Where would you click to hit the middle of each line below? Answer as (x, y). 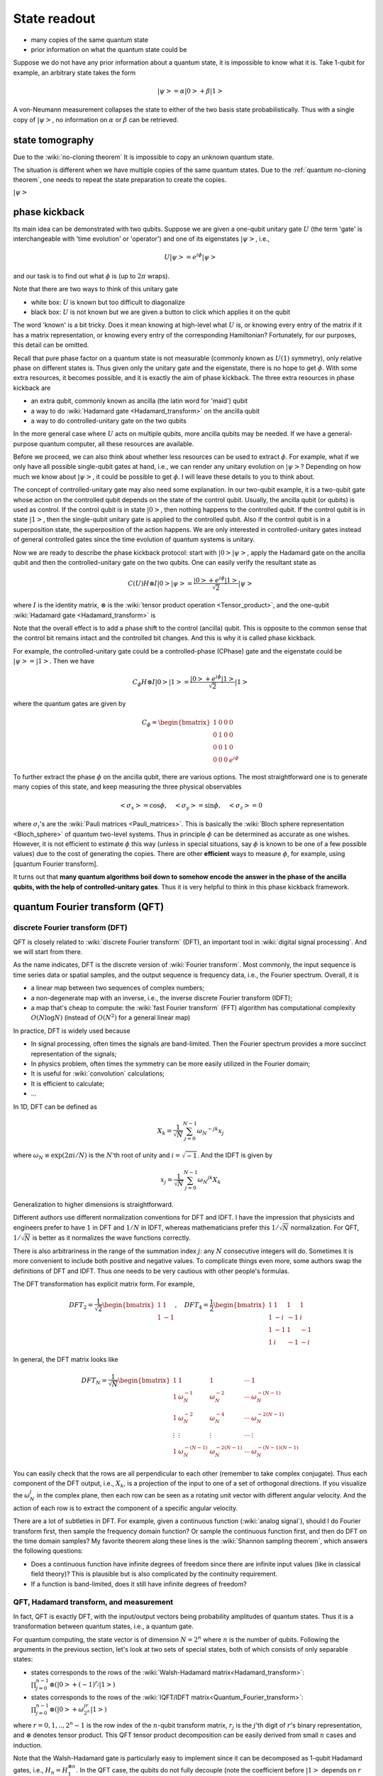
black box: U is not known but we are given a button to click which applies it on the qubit (161, 312)
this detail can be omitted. (51, 345)
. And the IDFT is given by (235, 1155)
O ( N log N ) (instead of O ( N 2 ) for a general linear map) (111, 1017)
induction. (28, 1745)
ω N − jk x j (210, 1131)
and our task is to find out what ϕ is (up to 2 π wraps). (91, 276)
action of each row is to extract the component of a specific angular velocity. (126, 1508)
